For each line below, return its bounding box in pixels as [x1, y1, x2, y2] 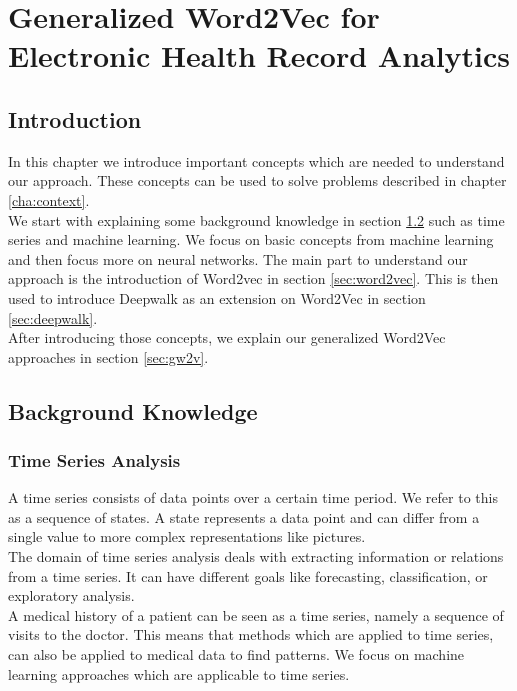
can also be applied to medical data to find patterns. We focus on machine [8, 644, 465, 665]
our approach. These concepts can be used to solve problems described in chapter [8, 170, 507, 191]
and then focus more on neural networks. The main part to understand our [8, 248, 468, 269]
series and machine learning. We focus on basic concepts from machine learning [8, 229, 494, 250]
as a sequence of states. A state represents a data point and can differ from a [8, 506, 480, 527]
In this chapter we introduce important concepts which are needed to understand [8, 150, 505, 171]
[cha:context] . [8, 189, 90, 210]
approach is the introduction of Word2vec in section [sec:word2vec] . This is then [8, 268, 499, 289]
